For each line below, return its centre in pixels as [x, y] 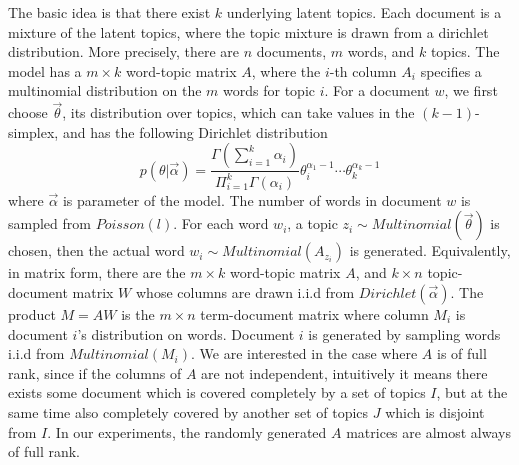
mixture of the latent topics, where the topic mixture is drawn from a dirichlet [248, 31]
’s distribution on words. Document [186, 333]
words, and [381, 51]
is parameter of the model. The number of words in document [252, 199]
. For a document [377, 90]
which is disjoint [435, 411]
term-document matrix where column [314, 313]
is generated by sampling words [404, 333]
